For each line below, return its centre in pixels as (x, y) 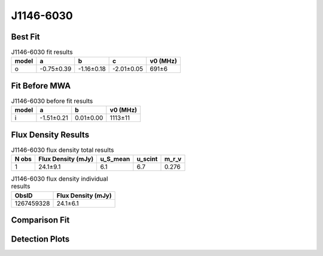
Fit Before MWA (41, 86)
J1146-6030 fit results (42, 52)
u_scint (147, 159)
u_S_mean (115, 159)
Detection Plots (40, 239)
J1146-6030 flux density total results (63, 150)
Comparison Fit (40, 220)
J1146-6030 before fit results (52, 101)
